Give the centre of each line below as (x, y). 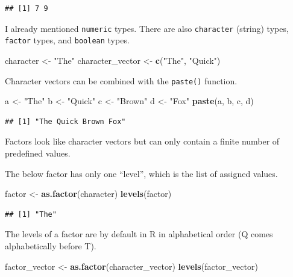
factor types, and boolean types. (67, 40)
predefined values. (38, 153)
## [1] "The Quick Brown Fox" (65, 121)
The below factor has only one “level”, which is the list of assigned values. (141, 173)
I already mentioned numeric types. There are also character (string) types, (147, 28)
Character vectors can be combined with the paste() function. (121, 80)
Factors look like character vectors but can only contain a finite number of (142, 141)
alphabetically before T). (51, 245)
